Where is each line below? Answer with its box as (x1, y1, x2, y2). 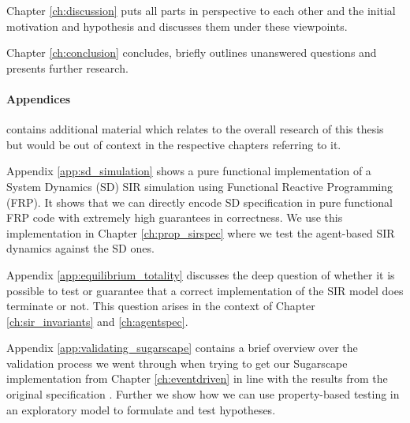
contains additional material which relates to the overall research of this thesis (6, 121, 384, 137)
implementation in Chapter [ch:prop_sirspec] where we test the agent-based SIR (6, 224, 395, 241)
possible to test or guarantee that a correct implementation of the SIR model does (6, 282, 404, 298)
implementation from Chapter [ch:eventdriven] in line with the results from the (6, 370, 388, 387)
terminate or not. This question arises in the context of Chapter (6, 298, 315, 314)
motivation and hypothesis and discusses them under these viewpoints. (6, 17, 348, 34)
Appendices (6, 90, 71, 107)
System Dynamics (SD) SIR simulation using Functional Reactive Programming (6, 178, 393, 194)
